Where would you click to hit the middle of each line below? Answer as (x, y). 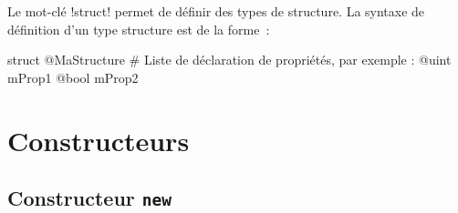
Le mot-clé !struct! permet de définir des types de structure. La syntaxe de (216, 11)
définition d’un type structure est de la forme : (139, 29)
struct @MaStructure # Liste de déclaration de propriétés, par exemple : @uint (229, 60)
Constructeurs (99, 140)
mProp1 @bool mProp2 (73, 77)
